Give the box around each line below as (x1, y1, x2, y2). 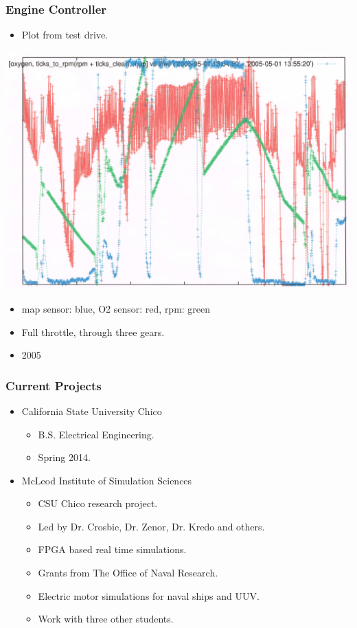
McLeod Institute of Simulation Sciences (21, 473, 192, 487)
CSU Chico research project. (38, 496, 158, 511)
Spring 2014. (38, 450, 91, 464)
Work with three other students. (38, 612, 174, 626)
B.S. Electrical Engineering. (38, 427, 154, 441)
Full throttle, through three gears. (21, 324, 165, 339)
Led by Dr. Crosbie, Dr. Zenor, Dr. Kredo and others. (38, 519, 265, 533)
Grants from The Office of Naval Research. (38, 565, 218, 580)
